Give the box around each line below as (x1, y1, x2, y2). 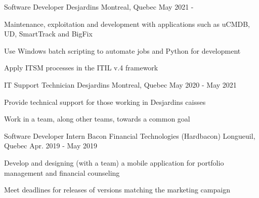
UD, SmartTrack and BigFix (4, 28, 93, 39)
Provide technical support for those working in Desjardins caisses (4, 96, 206, 107)
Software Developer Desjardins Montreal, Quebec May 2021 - (4, 2, 194, 12)
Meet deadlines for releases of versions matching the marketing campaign (4, 184, 230, 195)
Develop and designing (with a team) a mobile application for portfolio (4, 157, 224, 168)
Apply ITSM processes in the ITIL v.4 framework (4, 62, 158, 73)
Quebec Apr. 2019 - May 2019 (4, 140, 97, 151)
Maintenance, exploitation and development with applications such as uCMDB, (4, 18, 250, 29)
